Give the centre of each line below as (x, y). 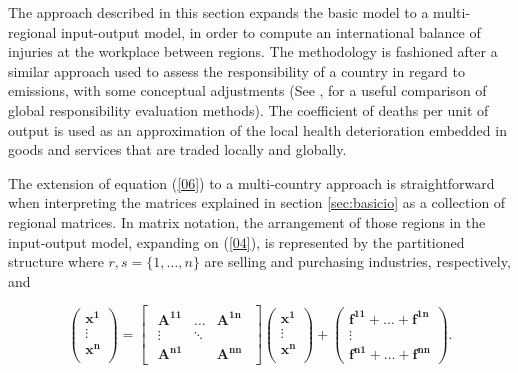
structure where (56, 261)
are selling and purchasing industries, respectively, (357, 261)
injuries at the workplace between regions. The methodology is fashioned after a (253, 51)
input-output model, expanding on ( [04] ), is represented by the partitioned (236, 241)
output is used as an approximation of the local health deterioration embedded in (257, 129)
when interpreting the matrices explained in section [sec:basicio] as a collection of (257, 202)
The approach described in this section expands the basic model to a (218, 12)
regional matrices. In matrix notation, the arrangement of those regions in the (247, 221)
